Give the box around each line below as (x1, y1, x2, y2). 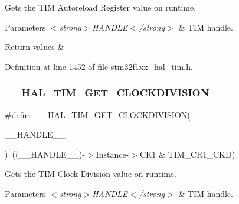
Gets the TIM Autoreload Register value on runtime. (5, 1, 197, 13)
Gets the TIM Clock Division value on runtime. (5, 168, 176, 180)
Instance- (96, 148, 129, 160)
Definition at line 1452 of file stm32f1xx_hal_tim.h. (5, 60, 193, 72)
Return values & (5, 41, 64, 53)
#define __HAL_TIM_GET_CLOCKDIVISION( (5, 108, 191, 121)
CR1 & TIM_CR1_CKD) (139, 148, 235, 160)
